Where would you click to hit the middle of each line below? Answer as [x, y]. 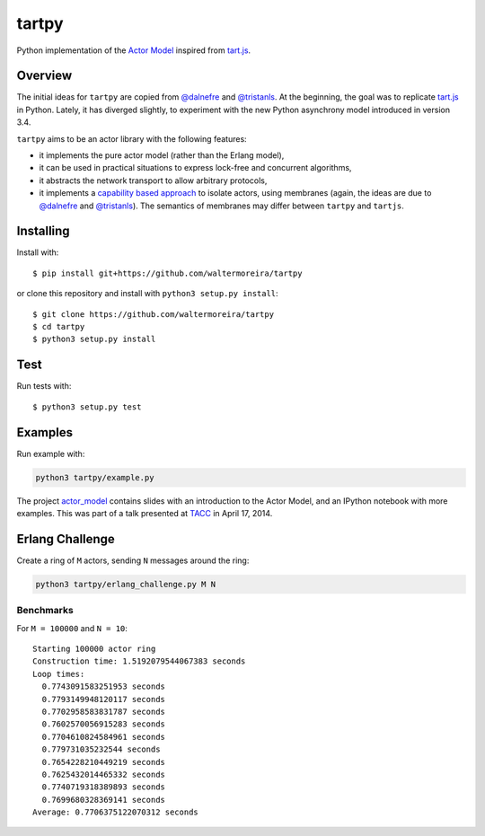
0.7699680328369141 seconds [104, 800]
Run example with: [51, 453]
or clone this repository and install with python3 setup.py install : [147, 294]
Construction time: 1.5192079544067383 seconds [139, 661]
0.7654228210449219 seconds [104, 762]
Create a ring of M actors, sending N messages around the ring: [133, 560]
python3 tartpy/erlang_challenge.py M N [125, 584]
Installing [44, 231]
